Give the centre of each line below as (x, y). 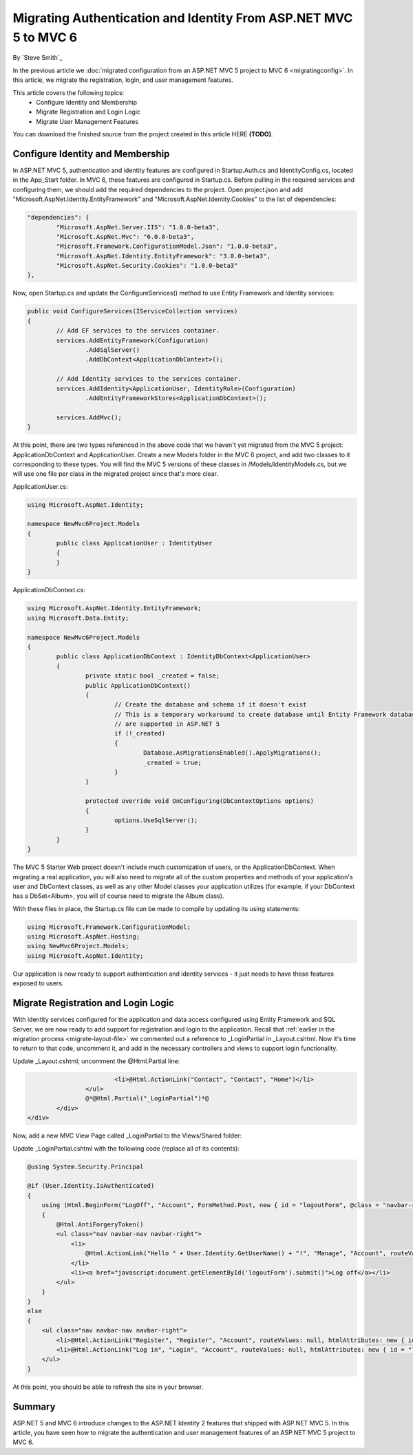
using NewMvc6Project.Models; (78, 946)
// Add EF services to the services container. (138, 331)
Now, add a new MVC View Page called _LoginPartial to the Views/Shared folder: (127, 1135)
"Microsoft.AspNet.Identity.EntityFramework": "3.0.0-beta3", (163, 256)
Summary (34, 1406)
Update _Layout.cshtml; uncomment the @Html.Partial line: (96, 1061)
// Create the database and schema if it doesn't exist (210, 705)
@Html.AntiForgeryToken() (100, 1224)
